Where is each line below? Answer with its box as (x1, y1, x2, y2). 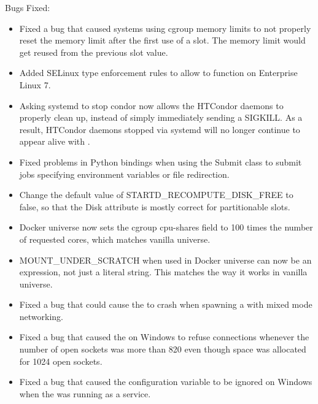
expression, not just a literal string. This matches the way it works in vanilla (19, 265, 308, 278)
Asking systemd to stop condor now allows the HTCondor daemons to (19, 99, 284, 112)
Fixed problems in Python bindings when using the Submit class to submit (19, 155, 302, 168)
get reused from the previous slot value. (19, 45, 168, 58)
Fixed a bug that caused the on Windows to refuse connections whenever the (19, 330, 309, 343)
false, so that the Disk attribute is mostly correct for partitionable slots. (19, 200, 290, 213)
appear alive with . (19, 135, 90, 148)
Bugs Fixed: (5, 1, 50, 13)
